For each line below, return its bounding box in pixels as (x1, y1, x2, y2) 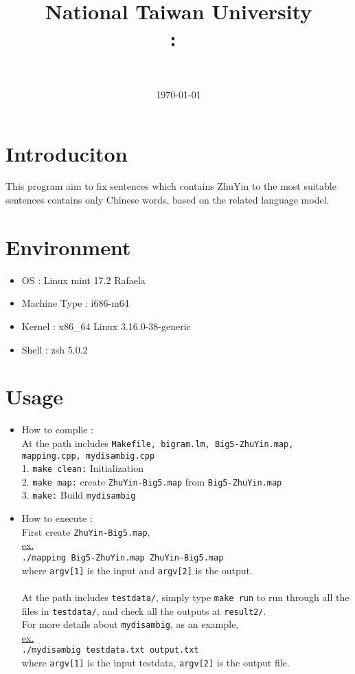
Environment (5, 232, 131, 261)
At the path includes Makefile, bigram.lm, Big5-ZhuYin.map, (21, 435, 294, 450)
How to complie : (21, 422, 93, 437)
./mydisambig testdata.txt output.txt (21, 645, 199, 655)
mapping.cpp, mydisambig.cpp (21, 450, 155, 461)
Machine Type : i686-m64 (21, 296, 129, 310)
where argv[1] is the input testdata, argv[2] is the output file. (21, 655, 290, 670)
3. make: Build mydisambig (21, 488, 136, 502)
